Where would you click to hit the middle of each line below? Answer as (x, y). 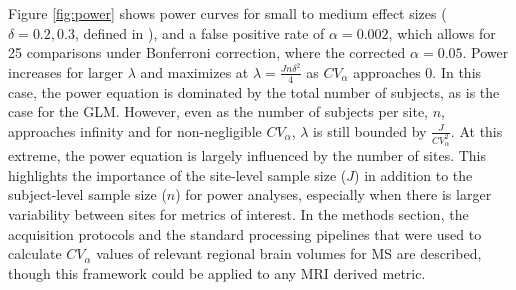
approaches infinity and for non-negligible (135, 130)
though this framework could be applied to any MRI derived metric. (217, 272)
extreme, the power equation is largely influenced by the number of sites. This (247, 155)
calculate (35, 253)
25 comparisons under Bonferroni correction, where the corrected (207, 52)
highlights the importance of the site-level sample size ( (177, 174)
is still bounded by (370, 130)
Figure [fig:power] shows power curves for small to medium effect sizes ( (227, 13)
